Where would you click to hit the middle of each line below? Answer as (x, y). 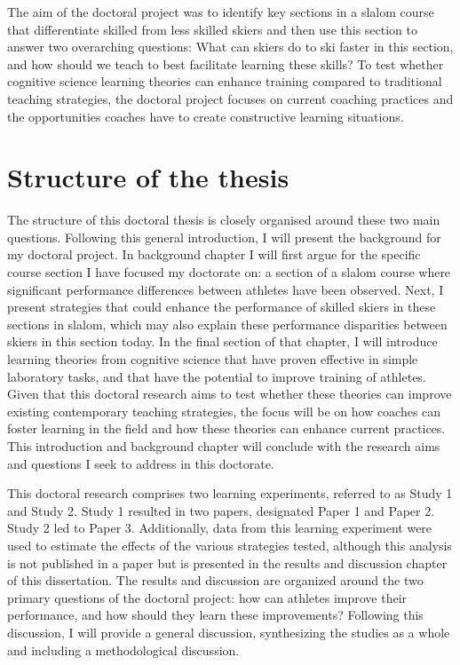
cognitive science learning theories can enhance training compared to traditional (225, 81)
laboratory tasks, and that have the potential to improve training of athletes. (217, 376)
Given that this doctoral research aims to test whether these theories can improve (230, 394)
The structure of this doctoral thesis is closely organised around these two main (224, 220)
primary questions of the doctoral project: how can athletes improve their (207, 597)
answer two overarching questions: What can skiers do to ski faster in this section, (230, 47)
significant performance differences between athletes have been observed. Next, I (226, 289)
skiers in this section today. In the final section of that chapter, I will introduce (222, 341)
